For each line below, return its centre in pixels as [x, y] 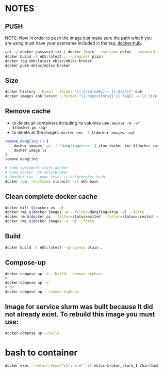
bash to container [41, 352]
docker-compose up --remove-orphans [42, 292]
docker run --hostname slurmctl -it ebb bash [52, 181]
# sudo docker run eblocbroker [37, 172]
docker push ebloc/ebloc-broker [38, 65]
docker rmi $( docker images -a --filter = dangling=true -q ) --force [75, 212]
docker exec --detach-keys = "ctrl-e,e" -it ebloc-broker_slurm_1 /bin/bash [82, 365]
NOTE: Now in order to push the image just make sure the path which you [78, 38]
